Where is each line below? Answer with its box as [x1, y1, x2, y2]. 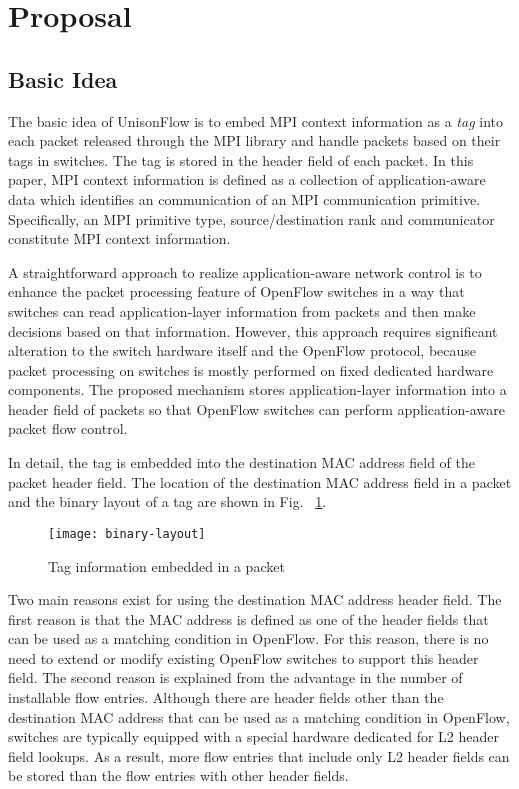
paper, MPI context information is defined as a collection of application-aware [8, 169, 486, 190]
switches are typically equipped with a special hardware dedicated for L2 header [8, 726, 500, 747]
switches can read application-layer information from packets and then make [8, 300, 476, 321]
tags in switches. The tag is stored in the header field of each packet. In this [8, 149, 474, 170]
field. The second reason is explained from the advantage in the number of [8, 667, 463, 688]
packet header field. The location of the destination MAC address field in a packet [8, 471, 512, 492]
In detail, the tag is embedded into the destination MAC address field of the [8, 452, 476, 473]
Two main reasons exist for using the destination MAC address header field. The [8, 589, 502, 610]
